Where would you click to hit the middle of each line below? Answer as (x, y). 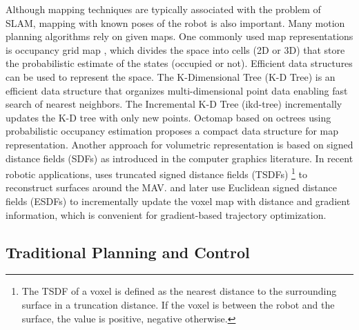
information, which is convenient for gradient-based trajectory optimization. (166, 214)
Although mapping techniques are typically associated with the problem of (163, 9)
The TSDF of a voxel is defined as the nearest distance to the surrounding (179, 291)
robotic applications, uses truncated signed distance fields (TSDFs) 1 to (156, 173)
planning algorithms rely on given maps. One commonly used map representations (179, 36)
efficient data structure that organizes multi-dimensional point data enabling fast (177, 90)
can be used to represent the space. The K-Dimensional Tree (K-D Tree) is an (171, 76)
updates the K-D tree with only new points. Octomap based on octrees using (168, 117)
